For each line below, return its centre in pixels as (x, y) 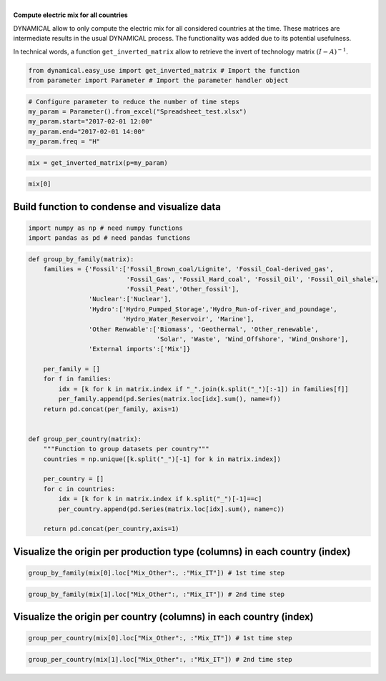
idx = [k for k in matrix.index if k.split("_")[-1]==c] (160, 499)
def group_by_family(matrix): (81, 259)
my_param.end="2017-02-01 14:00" (87, 131)
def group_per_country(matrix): (85, 439)
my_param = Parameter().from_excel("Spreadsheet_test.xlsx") (138, 111)
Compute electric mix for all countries (70, 15)
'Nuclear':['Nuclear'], (130, 299)
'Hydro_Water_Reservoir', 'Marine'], (189, 319)
